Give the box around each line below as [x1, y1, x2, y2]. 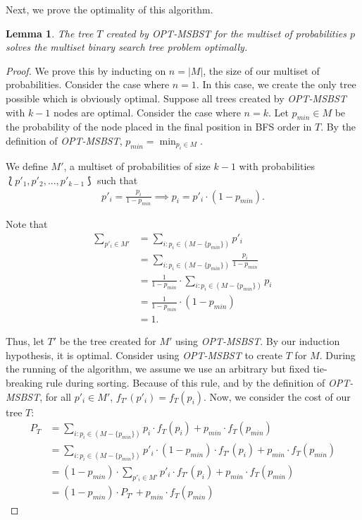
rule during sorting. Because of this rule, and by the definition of [46, 375, 325, 390]
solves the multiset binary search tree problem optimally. [6, 40, 248, 54]
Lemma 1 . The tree [6, 25, 94, 40]
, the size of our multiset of [203, 63, 320, 78]
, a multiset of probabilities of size [63, 159, 211, 174]
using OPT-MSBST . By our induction [175, 334, 340, 349]
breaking [6, 375, 43, 390]
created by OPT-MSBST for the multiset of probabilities [106, 25, 347, 40]
